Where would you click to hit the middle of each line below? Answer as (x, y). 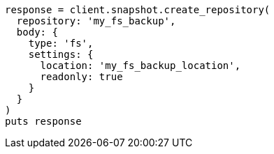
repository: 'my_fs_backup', (96, 21)
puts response (43, 121)
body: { (37, 32)
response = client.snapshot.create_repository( (138, 10)
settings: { (61, 54)
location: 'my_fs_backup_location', (140, 66)
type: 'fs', (61, 43)
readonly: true (81, 77)
